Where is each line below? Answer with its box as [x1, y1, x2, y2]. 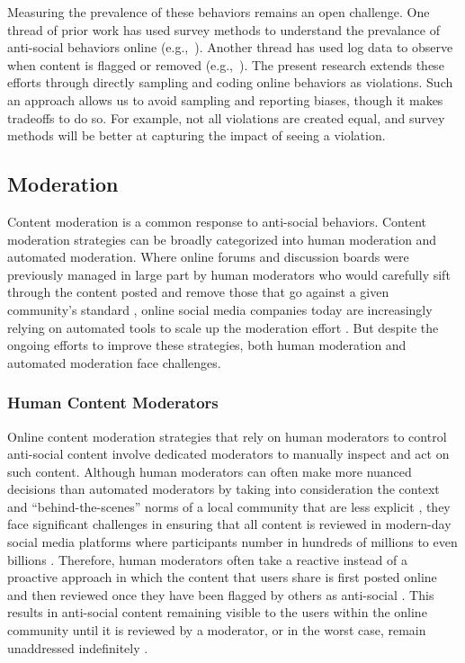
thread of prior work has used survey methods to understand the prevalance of [7, 20, 440, 39]
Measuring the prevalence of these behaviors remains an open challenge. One [7, 3, 430, 21]
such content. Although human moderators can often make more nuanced [7, 461, 412, 480]
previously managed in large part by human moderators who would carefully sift [7, 264, 451, 283]
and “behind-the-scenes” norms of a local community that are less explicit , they [7, 497, 451, 515]
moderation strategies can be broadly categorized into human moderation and [7, 229, 437, 248]
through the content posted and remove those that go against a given [7, 282, 389, 301]
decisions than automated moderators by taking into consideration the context [7, 479, 440, 498]
